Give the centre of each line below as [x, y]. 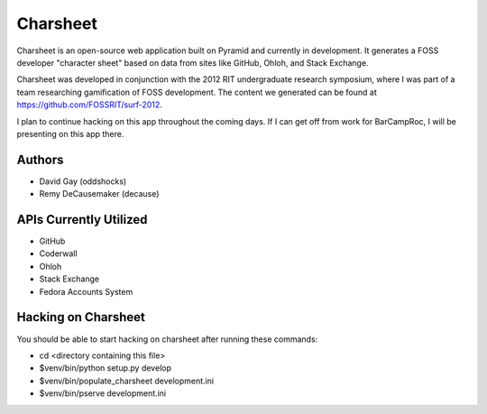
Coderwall [58, 253]
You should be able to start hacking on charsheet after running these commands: [167, 339]
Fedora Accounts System [86, 291]
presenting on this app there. [70, 133]
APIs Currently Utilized [82, 220]
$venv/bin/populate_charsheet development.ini [127, 381]
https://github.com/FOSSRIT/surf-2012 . [89, 105]
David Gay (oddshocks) [83, 181]
